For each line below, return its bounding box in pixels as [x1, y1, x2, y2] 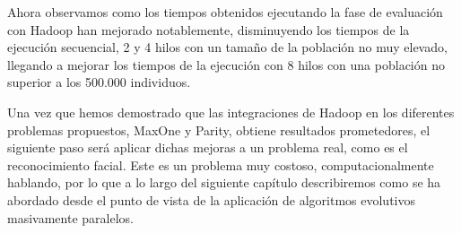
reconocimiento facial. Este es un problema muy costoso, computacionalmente [7, 155, 434, 174]
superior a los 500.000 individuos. [7, 73, 191, 91]
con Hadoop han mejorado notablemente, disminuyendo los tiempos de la [7, 20, 410, 39]
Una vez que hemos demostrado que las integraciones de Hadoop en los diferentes [7, 102, 455, 121]
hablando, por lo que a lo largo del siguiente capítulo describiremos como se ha [7, 173, 441, 192]
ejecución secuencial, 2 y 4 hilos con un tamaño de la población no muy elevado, [7, 38, 448, 56]
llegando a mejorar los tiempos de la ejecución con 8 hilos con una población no [7, 55, 445, 73]
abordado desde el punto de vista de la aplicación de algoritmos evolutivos [7, 190, 415, 209]
